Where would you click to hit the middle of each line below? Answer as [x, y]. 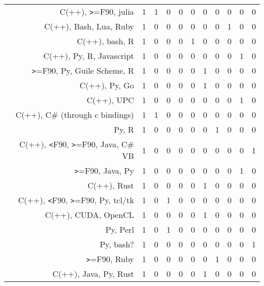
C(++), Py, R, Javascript [89, 56]
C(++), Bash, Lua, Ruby [89, 26]
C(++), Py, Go [107, 85]
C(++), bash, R [105, 41]
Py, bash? [117, 244]
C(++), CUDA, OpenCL [89, 215]
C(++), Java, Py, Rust [93, 274]
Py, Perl [120, 229]
